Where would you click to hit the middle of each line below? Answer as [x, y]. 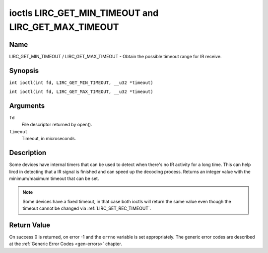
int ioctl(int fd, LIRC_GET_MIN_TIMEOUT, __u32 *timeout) [81, 83]
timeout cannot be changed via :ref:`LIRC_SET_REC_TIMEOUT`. [87, 208]
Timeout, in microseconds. [49, 139]
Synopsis [24, 70]
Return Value [30, 225]
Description [28, 153]
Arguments [27, 106]
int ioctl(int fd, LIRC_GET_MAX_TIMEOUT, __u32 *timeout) [81, 92]
